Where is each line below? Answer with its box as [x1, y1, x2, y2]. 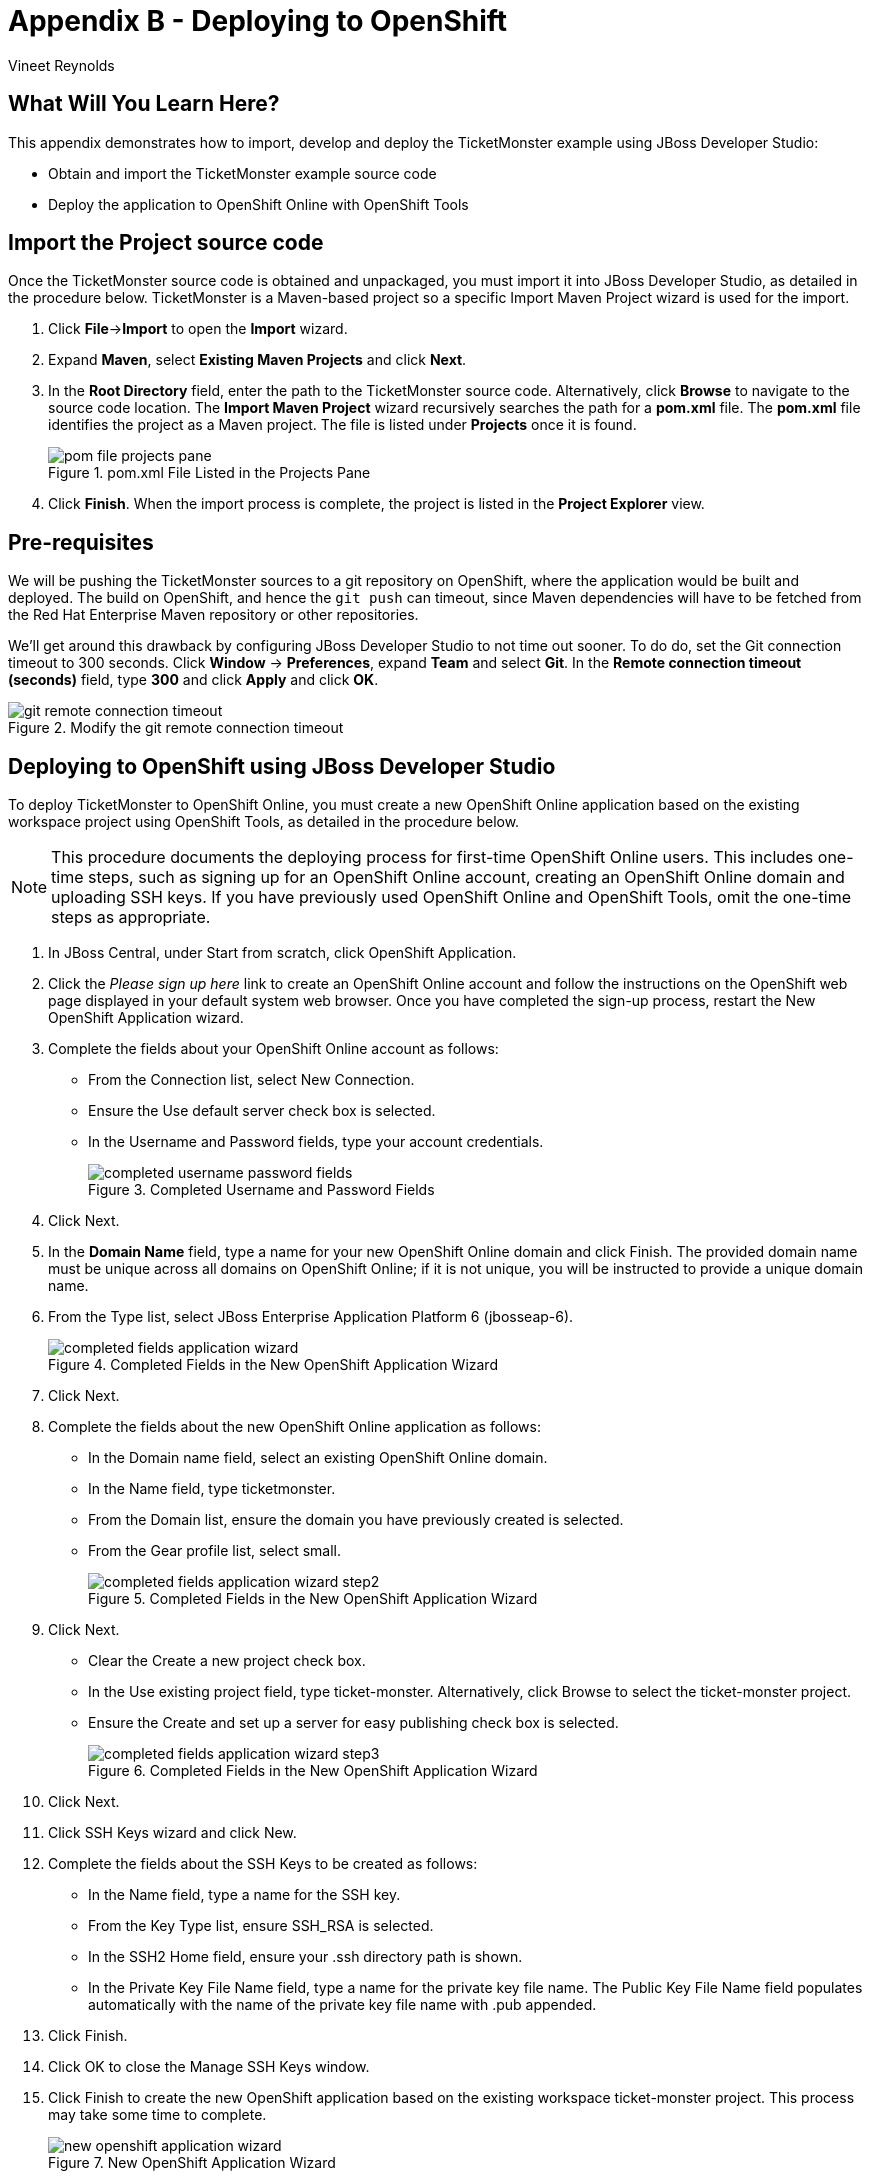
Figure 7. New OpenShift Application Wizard [48, 2154, 336, 2172]
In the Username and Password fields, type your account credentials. [88, 1133, 544, 1151]
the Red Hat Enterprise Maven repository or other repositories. [8, 606, 419, 624]
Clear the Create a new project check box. [88, 1652, 366, 1670]
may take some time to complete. [48, 2106, 267, 2124]
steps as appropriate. [51, 907, 211, 928]
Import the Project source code [8, 230, 324, 256]
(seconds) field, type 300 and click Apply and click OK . [8, 671, 379, 689]
